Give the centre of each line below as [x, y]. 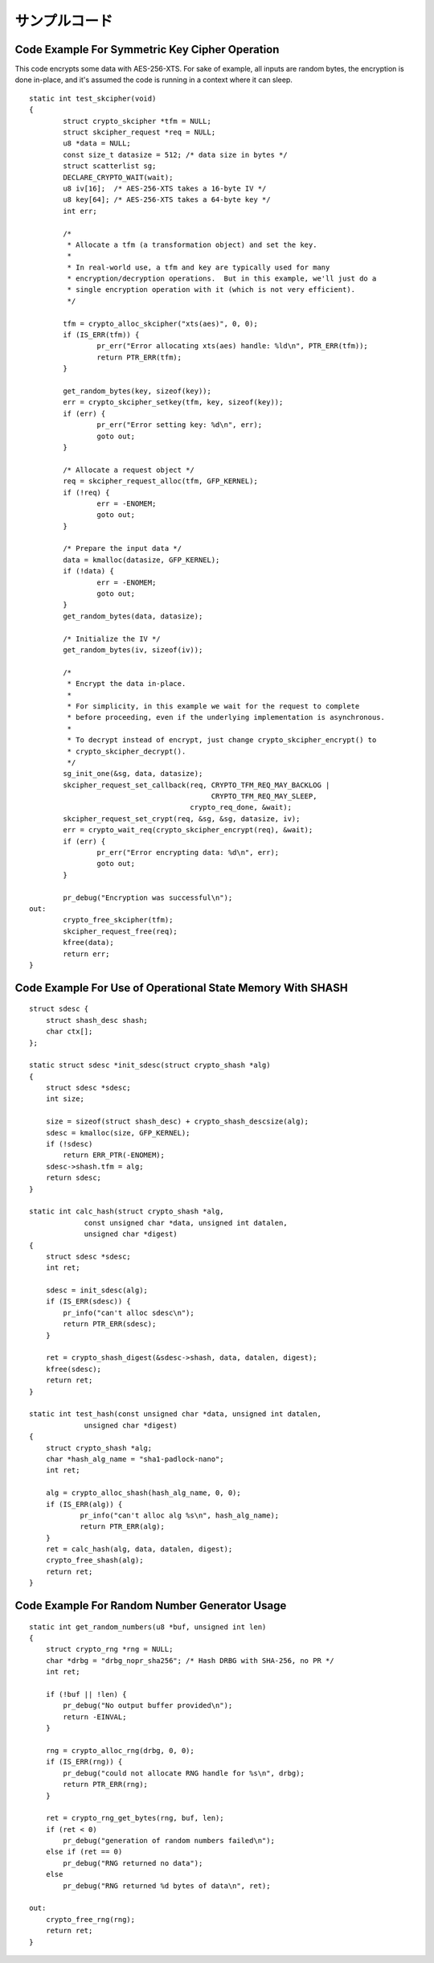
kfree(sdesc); [74, 1369]
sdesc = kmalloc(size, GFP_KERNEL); [118, 1133]
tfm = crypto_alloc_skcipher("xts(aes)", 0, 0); [161, 323]
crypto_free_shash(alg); [94, 1561]
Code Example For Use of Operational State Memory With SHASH [182, 988]
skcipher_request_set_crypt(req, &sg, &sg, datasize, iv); [182, 819]
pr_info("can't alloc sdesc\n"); [129, 1312]
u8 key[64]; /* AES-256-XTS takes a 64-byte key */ [167, 200]
